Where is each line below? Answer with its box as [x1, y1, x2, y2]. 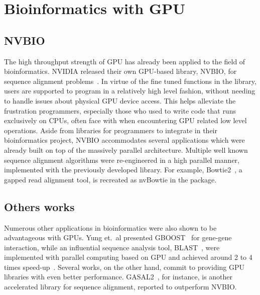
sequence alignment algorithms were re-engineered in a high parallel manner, [4, 154, 239, 165]
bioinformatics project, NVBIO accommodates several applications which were [4, 135, 245, 145]
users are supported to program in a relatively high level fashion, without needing [4, 85, 255, 96]
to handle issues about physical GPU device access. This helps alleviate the [4, 95, 236, 106]
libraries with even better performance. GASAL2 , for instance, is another [4, 271, 233, 282]
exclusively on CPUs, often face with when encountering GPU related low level [4, 115, 247, 126]
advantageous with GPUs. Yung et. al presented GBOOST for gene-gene [4, 232, 232, 243]
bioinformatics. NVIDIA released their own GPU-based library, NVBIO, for [4, 66, 237, 76]
